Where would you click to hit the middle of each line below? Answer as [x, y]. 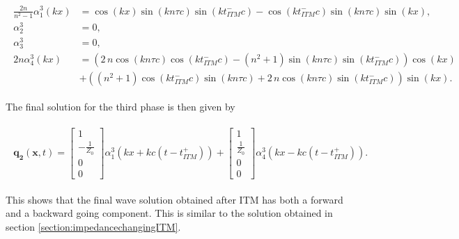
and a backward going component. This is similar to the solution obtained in [169, 213]
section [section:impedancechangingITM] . [93, 227]
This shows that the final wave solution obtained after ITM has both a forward [174, 199]
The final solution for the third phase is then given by [120, 107]
